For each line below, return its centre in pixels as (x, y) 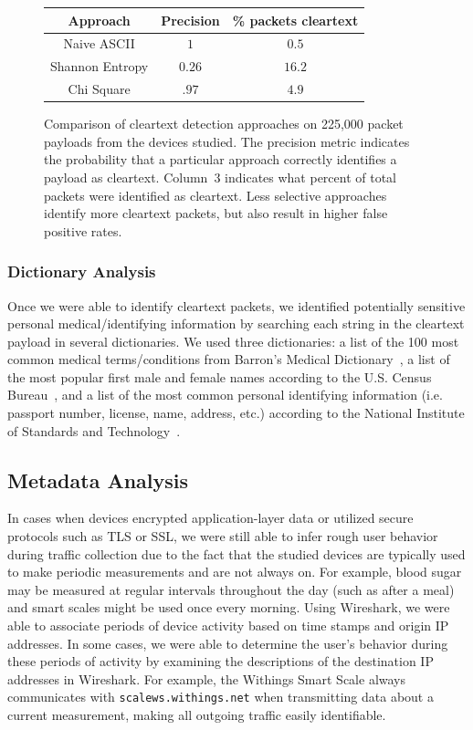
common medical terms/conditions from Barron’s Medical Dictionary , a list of (229, 359)
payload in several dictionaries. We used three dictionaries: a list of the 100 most (233, 341)
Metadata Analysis (98, 480)
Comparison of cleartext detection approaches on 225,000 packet (224, 124)
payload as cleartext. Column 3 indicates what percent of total (221, 177)
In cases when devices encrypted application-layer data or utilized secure (210, 518)
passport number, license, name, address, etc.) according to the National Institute (236, 413)
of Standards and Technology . (94, 430)
